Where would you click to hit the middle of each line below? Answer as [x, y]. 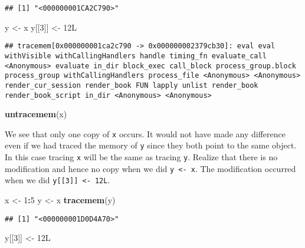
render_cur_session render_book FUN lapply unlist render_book [132, 85]
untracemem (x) [36, 114]
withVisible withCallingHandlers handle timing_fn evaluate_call [136, 56]
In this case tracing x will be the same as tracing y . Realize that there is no [141, 157]
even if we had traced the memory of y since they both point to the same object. [151, 145]
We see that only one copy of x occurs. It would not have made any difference [145, 133]
